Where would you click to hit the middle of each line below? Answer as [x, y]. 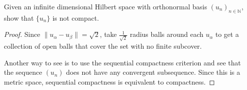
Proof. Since [22, 34]
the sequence [23, 72]
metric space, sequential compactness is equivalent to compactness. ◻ [109, 81]
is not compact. [76, 17]
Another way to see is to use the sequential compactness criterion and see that [123, 62]
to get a [227, 34]
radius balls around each [167, 34]
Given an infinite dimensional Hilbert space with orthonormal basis [106, 6]
